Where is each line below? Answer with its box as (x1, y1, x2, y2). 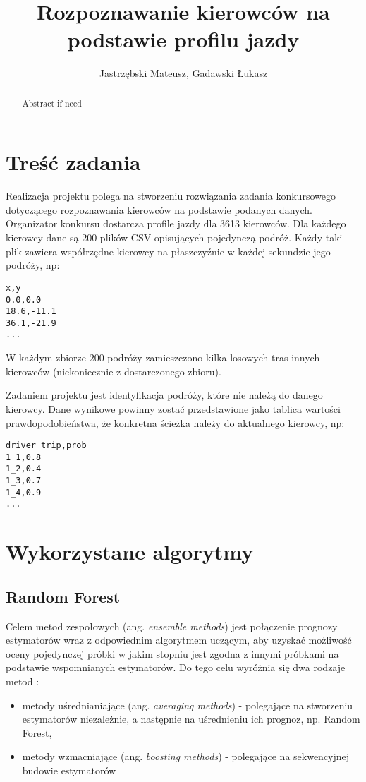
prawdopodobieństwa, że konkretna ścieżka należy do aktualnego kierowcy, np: (6, 415, 345, 430)
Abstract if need (22, 97, 82, 109)
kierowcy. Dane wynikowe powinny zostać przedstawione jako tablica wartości (6, 401, 341, 416)
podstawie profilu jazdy (67, 25, 300, 54)
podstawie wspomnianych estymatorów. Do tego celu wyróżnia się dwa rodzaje (6, 660, 346, 675)
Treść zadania (6, 148, 141, 176)
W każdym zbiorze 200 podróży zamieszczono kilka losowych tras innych (6, 350, 320, 365)
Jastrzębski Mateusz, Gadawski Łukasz (99, 66, 268, 80)
